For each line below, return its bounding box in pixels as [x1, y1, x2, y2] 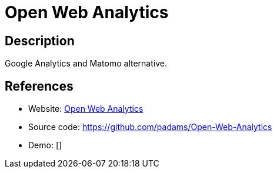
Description [5, 33, 75, 48]
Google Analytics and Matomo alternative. [5, 58, 167, 69]
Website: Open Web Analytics [28, 104, 143, 114]
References [5, 78, 74, 94]
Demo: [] [28, 140, 62, 151]
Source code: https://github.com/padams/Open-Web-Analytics [28, 122, 272, 132]
